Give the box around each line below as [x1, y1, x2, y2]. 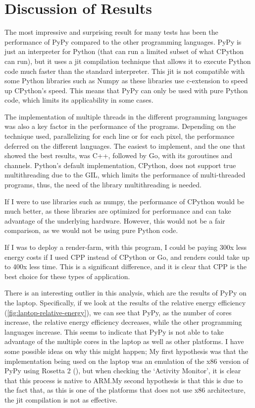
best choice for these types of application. [4, 271, 130, 281]
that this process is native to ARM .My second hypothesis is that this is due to [4, 375, 243, 385]
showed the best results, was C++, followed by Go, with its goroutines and [4, 150, 232, 161]
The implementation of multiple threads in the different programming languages [4, 111, 248, 121]
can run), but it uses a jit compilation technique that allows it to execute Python [4, 56, 251, 66]
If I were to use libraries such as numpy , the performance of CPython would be [4, 196, 245, 206]
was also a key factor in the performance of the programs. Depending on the [4, 121, 236, 131]
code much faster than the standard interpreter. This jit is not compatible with [4, 65, 245, 76]
